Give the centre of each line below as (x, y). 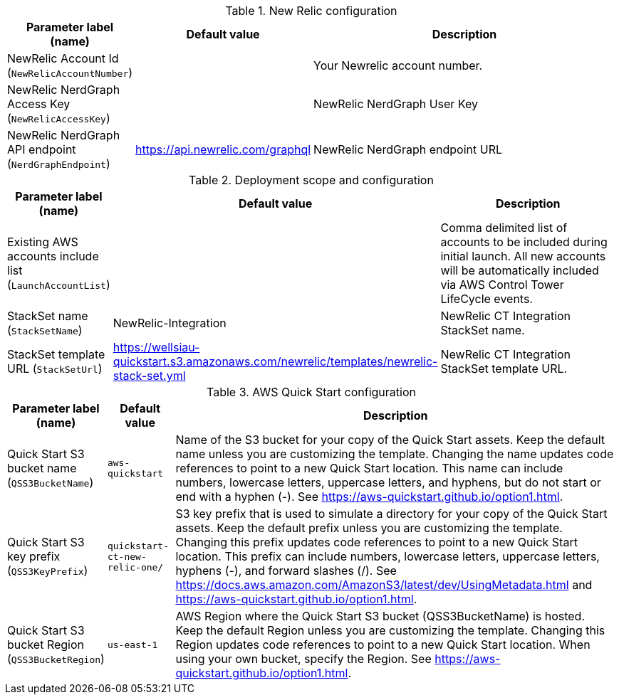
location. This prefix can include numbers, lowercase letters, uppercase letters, (387, 556)
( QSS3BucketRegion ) (56, 659)
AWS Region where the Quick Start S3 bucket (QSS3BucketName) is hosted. (380, 616)
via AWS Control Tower (502, 285)
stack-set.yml (149, 376)
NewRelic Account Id (63, 58)
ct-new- (127, 556)
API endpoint (42, 149)
